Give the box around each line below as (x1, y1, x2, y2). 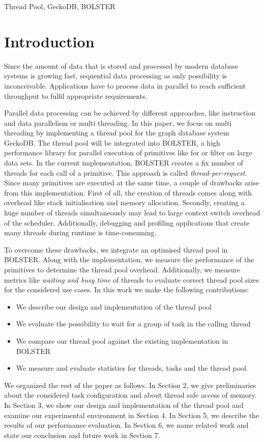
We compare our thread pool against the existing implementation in (16, 335, 228, 346)
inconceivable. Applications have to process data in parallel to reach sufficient (4, 80, 246, 91)
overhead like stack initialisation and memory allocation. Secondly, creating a (4, 197, 245, 208)
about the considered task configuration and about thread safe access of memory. (4, 390, 257, 400)
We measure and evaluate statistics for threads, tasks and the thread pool (16, 363, 246, 373)
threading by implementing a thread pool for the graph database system (4, 127, 229, 138)
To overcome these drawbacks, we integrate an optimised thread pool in (4, 244, 228, 255)
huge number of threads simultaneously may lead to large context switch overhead (4, 207, 260, 218)
